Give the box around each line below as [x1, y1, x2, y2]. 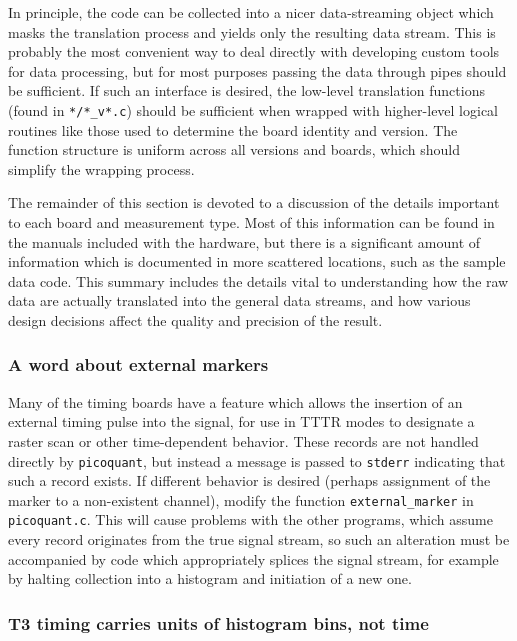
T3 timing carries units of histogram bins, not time [8, 610, 429, 635]
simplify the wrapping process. [8, 158, 195, 179]
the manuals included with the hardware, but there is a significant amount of [8, 231, 481, 252]
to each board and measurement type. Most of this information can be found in [8, 212, 495, 232]
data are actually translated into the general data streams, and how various [8, 290, 471, 311]
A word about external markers [8, 352, 269, 377]
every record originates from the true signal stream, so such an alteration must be [8, 529, 510, 550]
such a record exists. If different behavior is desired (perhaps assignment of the [8, 470, 491, 491]
